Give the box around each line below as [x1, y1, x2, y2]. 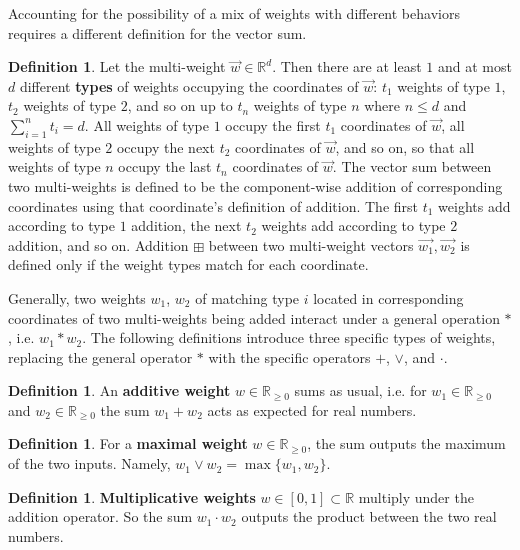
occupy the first [225, 114, 321, 135]
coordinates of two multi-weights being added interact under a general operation [8, 307, 500, 328]
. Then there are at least [272, 56, 422, 77]
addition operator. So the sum [8, 506, 193, 527]
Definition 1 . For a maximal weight [8, 433, 248, 454]
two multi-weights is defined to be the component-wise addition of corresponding [8, 175, 503, 196]
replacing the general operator [8, 346, 193, 367]
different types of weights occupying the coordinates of [19, 75, 359, 96]
